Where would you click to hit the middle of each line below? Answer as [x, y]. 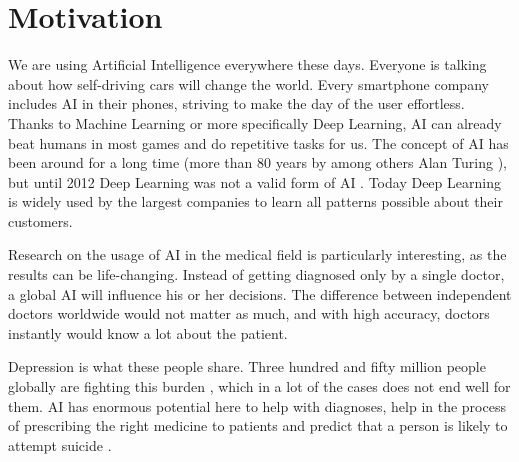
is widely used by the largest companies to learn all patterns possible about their [255, 201]
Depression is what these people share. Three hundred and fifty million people [247, 366]
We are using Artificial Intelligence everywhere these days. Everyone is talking [247, 64]
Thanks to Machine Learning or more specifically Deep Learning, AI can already [255, 122]
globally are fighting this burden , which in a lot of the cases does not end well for [259, 386]
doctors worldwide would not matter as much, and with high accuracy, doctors [249, 313]
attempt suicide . [60, 444]
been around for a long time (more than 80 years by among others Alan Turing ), [257, 162]
